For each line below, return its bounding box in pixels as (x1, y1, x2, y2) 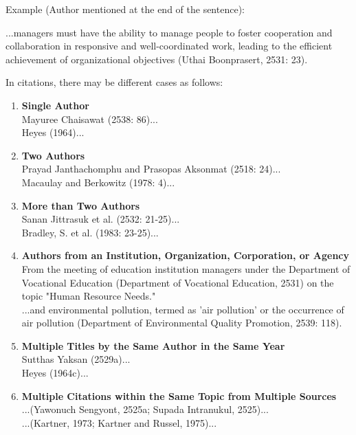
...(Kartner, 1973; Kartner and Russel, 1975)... (21, 415, 217, 430)
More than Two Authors (21, 198, 140, 212)
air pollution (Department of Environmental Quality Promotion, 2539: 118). (21, 315, 342, 330)
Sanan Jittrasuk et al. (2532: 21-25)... (21, 212, 180, 226)
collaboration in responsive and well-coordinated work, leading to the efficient (5, 38, 333, 53)
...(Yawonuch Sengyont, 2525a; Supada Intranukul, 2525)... (21, 402, 269, 416)
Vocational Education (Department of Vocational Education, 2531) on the (21, 275, 334, 289)
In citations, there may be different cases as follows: (5, 75, 223, 89)
